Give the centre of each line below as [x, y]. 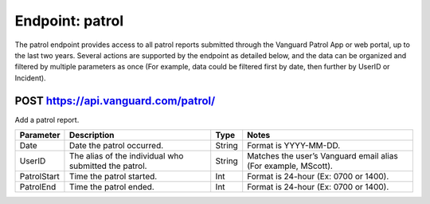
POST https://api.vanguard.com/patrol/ [115, 101]
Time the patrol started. [113, 177]
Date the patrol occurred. [116, 146]
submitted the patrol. [108, 166]
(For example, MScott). [290, 166]
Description [92, 135]
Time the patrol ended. [111, 187]
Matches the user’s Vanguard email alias [322, 156]
